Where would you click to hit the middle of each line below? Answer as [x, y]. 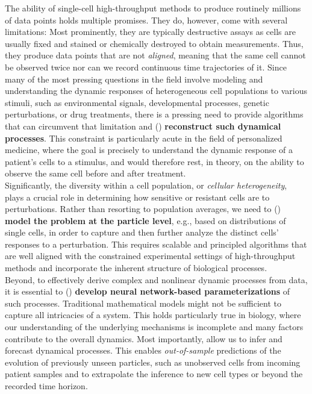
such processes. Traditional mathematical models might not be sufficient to [143, 303]
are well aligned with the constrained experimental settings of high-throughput [150, 256]
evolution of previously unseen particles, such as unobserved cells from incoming [153, 362]
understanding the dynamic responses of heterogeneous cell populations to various [156, 91]
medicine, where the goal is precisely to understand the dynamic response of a [149, 150]
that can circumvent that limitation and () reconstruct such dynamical [143, 126]
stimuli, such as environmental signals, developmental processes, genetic [137, 102]
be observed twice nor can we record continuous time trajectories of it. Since [146, 67]
